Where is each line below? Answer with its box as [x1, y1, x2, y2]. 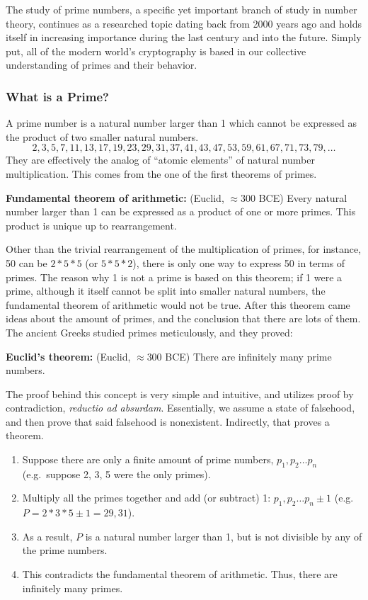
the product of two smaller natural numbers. [6, 129, 199, 144]
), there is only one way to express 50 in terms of [132, 255, 345, 270]
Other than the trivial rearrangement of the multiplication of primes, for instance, [6, 242, 362, 256]
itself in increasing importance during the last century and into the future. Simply [6, 30, 362, 45]
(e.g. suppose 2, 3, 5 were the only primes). [22, 466, 211, 481]
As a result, [22, 528, 73, 543]
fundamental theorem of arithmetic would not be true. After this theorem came [6, 297, 350, 312]
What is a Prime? [6, 87, 109, 105]
